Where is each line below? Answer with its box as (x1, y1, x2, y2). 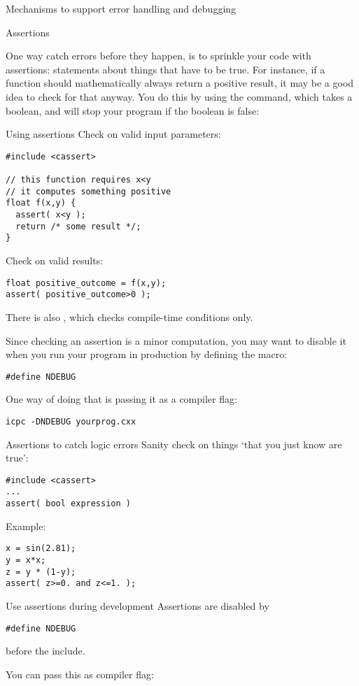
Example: (6, 518, 46, 533)
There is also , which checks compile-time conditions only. (6, 309, 253, 324)
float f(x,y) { (6, 198, 76, 208)
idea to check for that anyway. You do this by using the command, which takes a (6, 89, 353, 103)
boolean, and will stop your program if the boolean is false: (6, 103, 260, 117)
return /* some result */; (15, 221, 141, 231)
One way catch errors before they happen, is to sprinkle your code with (6, 48, 311, 63)
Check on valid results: (6, 253, 104, 267)
